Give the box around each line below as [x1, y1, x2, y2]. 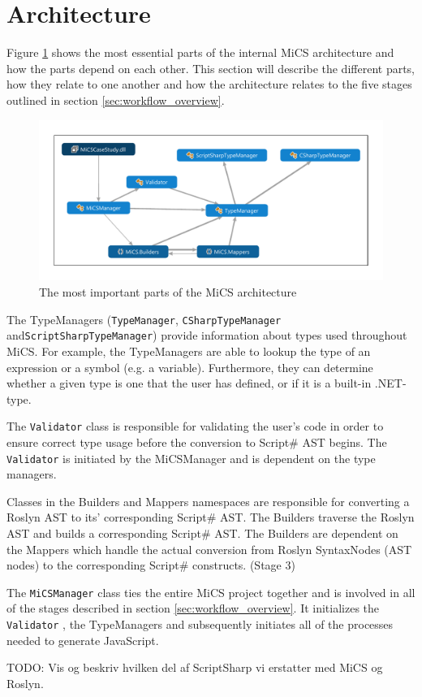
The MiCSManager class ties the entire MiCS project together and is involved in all [6, 583, 416, 600]
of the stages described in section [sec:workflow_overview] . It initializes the [6, 600, 380, 617]
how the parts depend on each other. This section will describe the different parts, [6, 59, 416, 76]
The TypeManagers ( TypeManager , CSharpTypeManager [6, 310, 282, 327]
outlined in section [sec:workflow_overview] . [6, 91, 225, 108]
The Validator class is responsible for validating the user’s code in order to [6, 418, 384, 435]
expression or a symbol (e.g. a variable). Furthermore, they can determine [6, 358, 373, 375]
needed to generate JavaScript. [6, 631, 159, 648]
